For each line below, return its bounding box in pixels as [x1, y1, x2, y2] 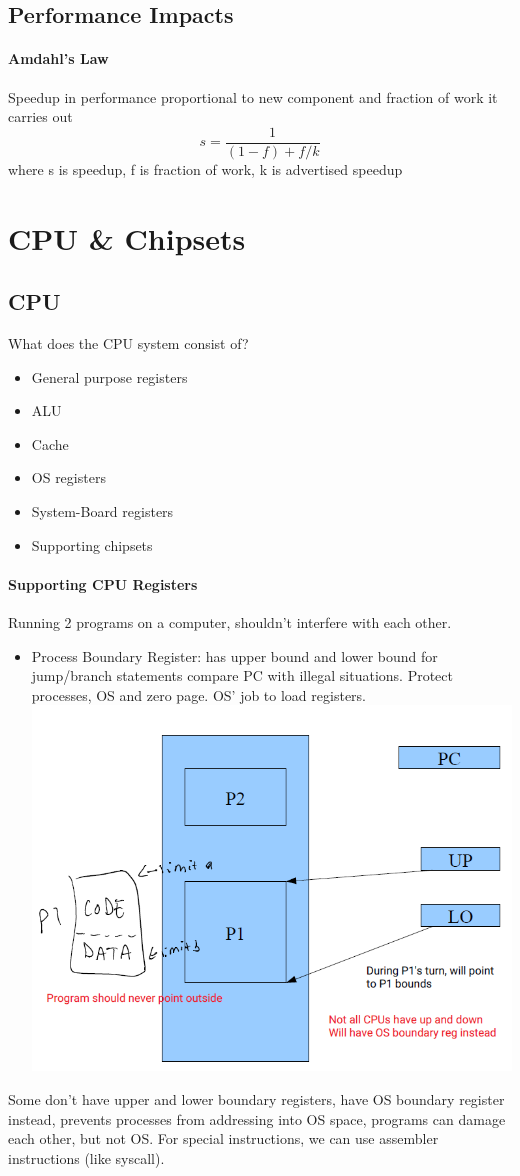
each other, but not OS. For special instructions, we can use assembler [8, 1128, 439, 1149]
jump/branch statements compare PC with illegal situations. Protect [31, 665, 453, 686]
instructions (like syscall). [8, 1147, 165, 1168]
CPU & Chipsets [8, 217, 246, 258]
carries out [8, 106, 73, 127]
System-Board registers [31, 500, 174, 521]
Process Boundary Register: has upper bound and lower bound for [31, 645, 438, 666]
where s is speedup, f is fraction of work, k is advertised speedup [8, 158, 403, 179]
